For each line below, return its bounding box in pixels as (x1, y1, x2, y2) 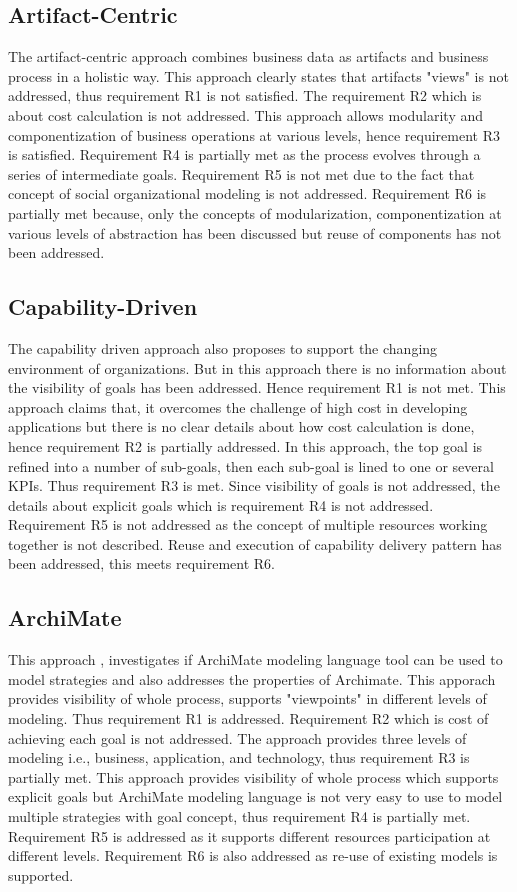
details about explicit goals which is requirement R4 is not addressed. (8, 494, 434, 515)
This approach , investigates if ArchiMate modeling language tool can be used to (8, 649, 503, 670)
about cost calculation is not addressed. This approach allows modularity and (8, 104, 484, 125)
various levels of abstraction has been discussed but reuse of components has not (8, 222, 502, 243)
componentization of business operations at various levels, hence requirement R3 (8, 124, 500, 145)
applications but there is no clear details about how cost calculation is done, (8, 416, 475, 437)
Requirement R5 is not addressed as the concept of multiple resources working (8, 514, 488, 535)
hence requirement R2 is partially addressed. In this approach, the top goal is (8, 435, 483, 456)
